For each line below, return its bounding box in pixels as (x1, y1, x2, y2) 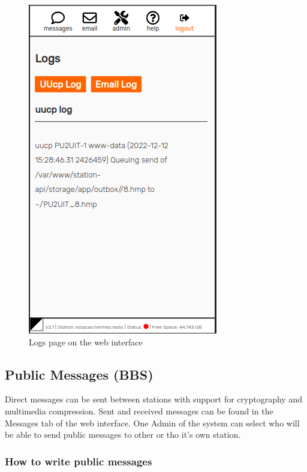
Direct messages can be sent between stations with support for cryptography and (5, 393, 302, 405)
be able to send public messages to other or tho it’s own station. (5, 428, 241, 441)
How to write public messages (5, 453, 152, 468)
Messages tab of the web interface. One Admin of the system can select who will (5, 416, 300, 429)
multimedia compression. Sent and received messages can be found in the (5, 404, 273, 417)
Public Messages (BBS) (5, 365, 153, 383)
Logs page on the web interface (29, 335, 143, 348)
